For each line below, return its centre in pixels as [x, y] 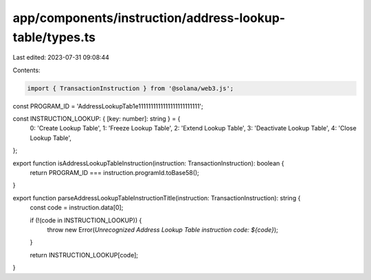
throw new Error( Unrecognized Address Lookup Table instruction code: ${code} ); [162, 230]
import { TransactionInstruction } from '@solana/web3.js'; [131, 88]
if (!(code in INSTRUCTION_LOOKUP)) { [86, 220]
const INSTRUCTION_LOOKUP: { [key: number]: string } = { [97, 119]
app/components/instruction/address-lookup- [149, 18]
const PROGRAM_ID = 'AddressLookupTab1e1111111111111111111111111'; [108, 106]
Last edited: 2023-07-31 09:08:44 [61, 58]
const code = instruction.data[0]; [77, 208]
